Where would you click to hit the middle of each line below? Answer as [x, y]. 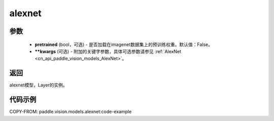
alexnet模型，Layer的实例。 [39, 85]
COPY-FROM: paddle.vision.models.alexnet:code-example [71, 112]
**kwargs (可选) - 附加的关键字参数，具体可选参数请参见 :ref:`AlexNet [108, 51]
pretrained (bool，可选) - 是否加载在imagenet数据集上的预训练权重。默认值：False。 [124, 44]
